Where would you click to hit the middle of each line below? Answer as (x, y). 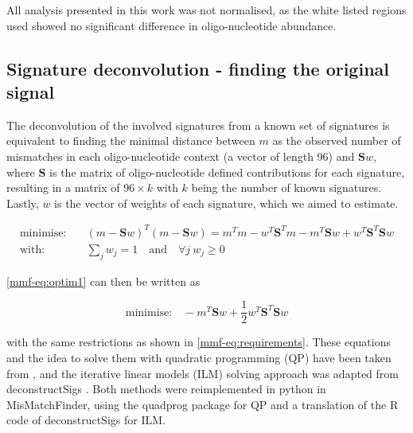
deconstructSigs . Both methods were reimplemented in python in (166, 389)
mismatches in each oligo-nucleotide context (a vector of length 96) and (181, 156)
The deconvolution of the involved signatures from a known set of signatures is (198, 125)
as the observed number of (337, 140)
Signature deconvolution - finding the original (198, 68)
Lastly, (23, 203)
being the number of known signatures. (286, 187)
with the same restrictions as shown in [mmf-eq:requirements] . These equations (199, 342)
